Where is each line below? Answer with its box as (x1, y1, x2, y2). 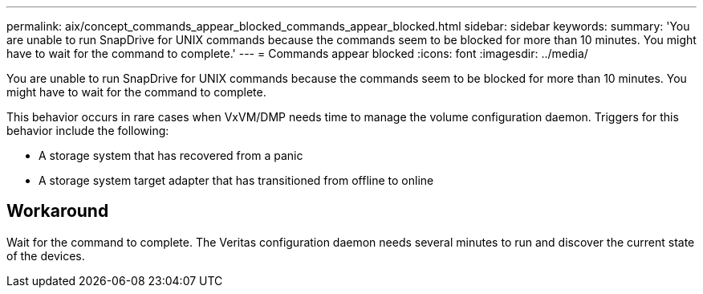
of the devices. (6, 248, 85, 263)
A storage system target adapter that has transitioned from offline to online (39, 174, 434, 187)
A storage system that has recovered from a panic (39, 149, 303, 162)
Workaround (6, 201, 109, 222)
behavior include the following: (6, 124, 169, 137)
